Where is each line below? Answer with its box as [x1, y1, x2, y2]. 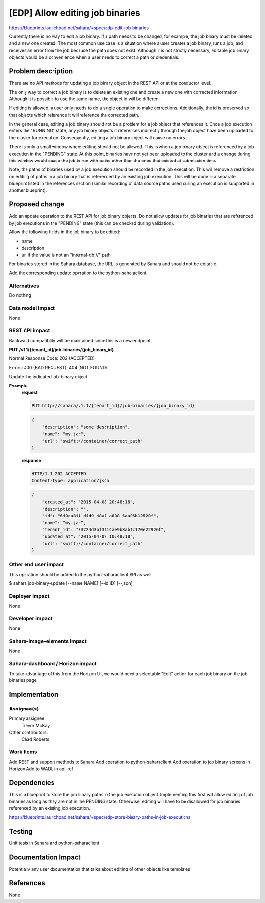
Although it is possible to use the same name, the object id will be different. [9, 96, 161, 102]
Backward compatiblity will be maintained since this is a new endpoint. [9, 337, 152, 343]
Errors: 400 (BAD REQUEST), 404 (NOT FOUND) [9, 364, 107, 370]
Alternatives [9, 282, 39, 289]
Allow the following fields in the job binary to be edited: [9, 229, 120, 235]
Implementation [9, 690, 59, 699]
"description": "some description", [42, 424, 130, 430]
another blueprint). [9, 187, 47, 193]
